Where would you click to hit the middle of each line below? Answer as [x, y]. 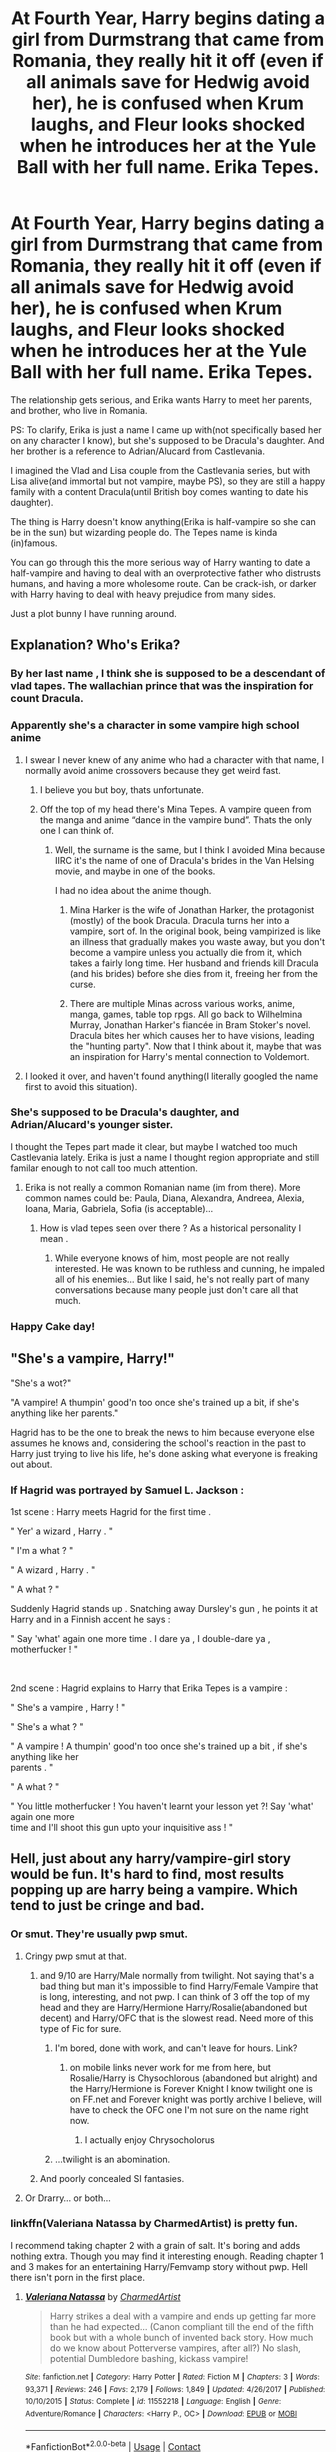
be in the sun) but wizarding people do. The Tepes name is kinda [144, 532]
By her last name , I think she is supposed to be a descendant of [168, 674]
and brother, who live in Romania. [79, 410]
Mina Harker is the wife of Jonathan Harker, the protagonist [192, 909]
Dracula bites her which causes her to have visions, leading [192, 1035]
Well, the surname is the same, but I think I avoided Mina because [190, 849]
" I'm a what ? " [42, 1550]
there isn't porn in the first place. [77, 2277]
